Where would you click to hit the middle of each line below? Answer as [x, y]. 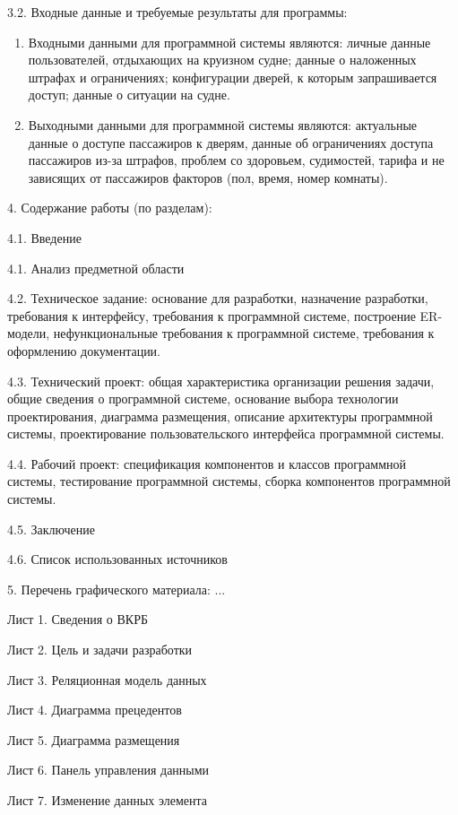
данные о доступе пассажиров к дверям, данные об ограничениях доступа [231, 142]
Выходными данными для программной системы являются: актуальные [223, 124]
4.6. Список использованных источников [117, 559]
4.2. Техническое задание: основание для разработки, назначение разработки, [218, 298]
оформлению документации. [84, 350]
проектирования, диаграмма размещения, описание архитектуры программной [220, 416]
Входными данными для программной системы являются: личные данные [229, 42]
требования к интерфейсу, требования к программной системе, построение [212, 315]
